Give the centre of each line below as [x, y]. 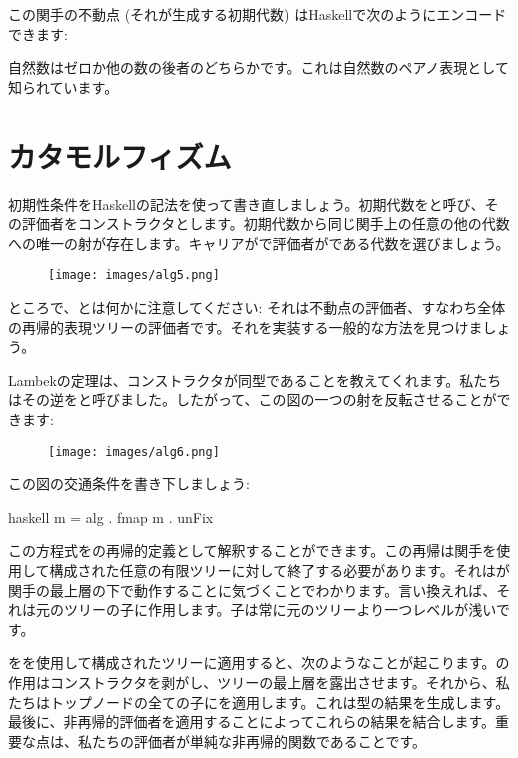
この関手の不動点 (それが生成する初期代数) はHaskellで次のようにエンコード [257, 14]
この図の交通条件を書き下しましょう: [129, 483]
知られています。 [63, 86]
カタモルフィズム [120, 155]
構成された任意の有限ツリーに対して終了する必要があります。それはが [279, 569]
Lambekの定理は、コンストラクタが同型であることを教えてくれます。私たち [255, 379]
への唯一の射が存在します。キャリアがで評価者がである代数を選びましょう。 [259, 242]
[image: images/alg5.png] [134, 275]
